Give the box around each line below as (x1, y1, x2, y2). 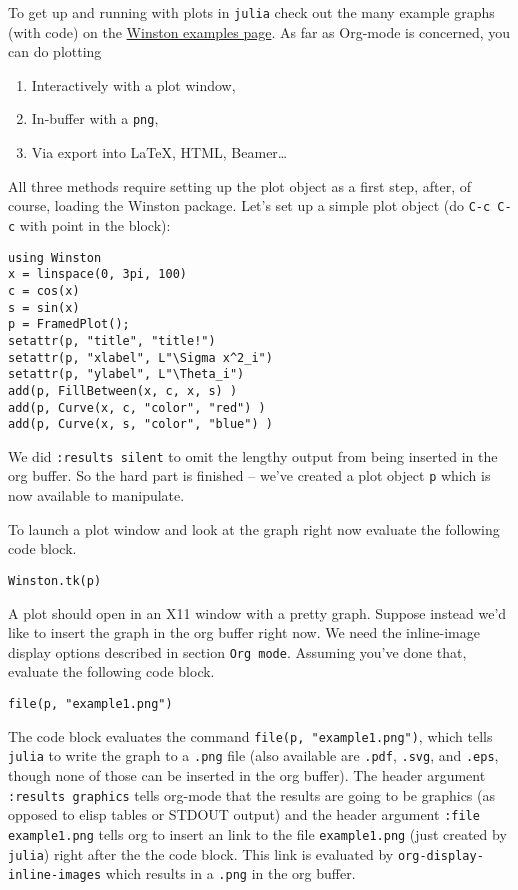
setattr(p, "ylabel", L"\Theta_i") (8, 367, 245, 382)
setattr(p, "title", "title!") (8, 333, 216, 348)
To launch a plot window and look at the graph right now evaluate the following (8, 518, 500, 539)
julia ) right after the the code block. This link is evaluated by (8, 843, 394, 864)
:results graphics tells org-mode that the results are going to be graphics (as (8, 784, 495, 805)
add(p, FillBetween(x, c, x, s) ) (8, 383, 238, 398)
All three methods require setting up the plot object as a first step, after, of (8, 175, 471, 196)
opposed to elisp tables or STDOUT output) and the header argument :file (8, 804, 480, 825)
